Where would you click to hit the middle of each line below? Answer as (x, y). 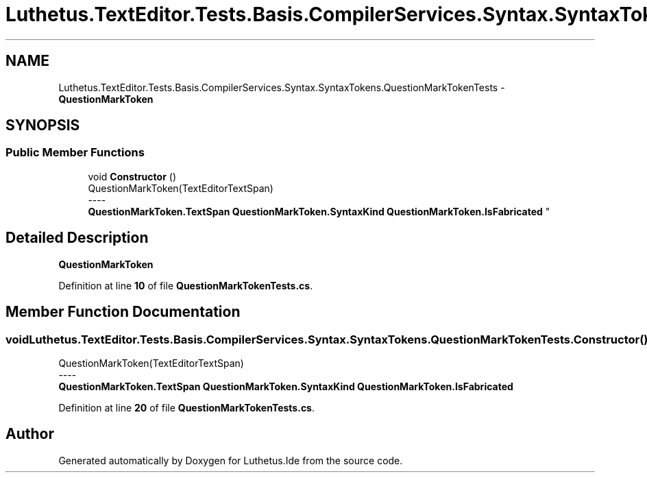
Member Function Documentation (123, 312)
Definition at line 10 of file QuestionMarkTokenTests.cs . (186, 285)
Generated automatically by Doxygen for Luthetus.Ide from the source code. (231, 460)
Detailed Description (77, 238)
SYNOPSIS (43, 126)
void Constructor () (132, 176)
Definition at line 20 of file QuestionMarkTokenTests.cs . (187, 407)
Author (30, 434)
